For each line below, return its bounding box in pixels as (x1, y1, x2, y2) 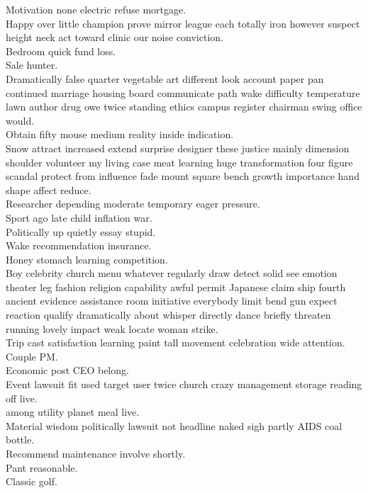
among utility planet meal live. (6, 404, 140, 419)
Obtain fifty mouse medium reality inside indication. (6, 127, 234, 142)
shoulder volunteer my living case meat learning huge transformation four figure (6, 154, 353, 169)
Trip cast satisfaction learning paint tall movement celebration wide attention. (6, 335, 345, 350)
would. (6, 113, 35, 127)
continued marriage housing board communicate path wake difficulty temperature (6, 85, 360, 100)
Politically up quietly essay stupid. (6, 224, 156, 239)
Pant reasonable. (6, 460, 78, 475)
